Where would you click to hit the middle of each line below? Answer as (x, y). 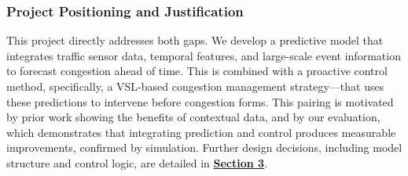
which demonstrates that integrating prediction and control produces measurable (201, 132)
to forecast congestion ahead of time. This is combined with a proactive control (197, 71)
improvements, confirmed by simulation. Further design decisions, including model (204, 147)
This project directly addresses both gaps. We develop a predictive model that (195, 40)
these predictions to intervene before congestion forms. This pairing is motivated (200, 101)
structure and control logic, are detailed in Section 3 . (137, 162)
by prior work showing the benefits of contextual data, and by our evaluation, (193, 117)
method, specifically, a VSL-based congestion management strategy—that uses (195, 86)
